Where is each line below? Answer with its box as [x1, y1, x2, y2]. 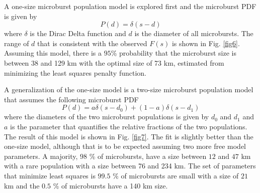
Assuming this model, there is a [4, 48, 102, 58]
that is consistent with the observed [37, 38, 147, 48]
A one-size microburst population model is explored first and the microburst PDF [4, 1, 256, 11]
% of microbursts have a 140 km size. [53, 180, 168, 190]
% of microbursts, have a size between [89, 150, 207, 161]
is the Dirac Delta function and [30, 28, 126, 39]
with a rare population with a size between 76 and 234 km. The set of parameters [4, 160, 256, 171]
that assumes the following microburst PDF [4, 94, 139, 104]
